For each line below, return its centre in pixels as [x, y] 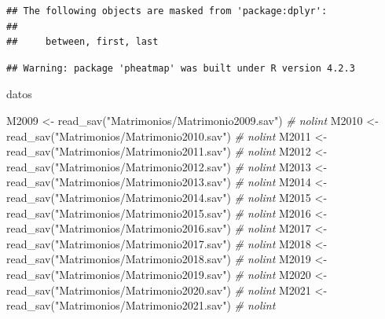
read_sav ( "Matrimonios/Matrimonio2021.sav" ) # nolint [141, 305]
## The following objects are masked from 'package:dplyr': [167, 11]
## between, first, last [82, 42]
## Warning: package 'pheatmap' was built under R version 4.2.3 [181, 68]
